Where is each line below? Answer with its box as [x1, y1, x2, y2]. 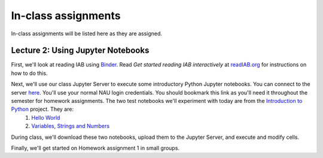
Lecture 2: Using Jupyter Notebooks [11, 45, 150, 56]
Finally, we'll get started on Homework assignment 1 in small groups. [11, 144, 179, 151]
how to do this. [11, 69, 48, 77]
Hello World [31, 114, 60, 121]
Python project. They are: [11, 105, 74, 113]
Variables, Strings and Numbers [31, 123, 110, 130]
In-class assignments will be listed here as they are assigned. [11, 30, 163, 37]
